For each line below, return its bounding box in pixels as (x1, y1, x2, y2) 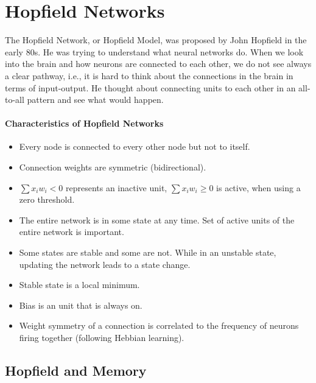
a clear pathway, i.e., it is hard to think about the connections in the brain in (5, 69, 293, 82)
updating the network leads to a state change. (19, 258, 191, 270)
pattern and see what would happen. (27, 93, 164, 106)
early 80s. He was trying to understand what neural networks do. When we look (5, 45, 304, 58)
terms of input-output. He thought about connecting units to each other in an (5, 81, 296, 94)
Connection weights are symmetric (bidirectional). (19, 161, 206, 174)
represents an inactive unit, (65, 181, 167, 194)
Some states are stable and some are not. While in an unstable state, (19, 246, 276, 259)
